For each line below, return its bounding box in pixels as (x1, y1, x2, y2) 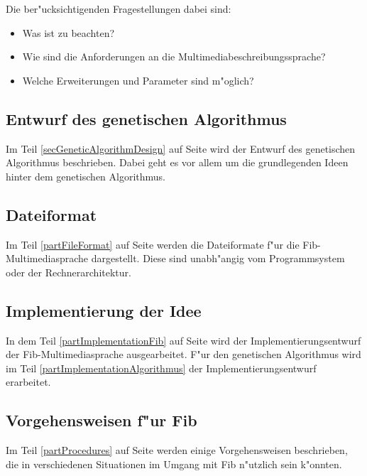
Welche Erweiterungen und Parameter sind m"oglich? (22, 72, 254, 87)
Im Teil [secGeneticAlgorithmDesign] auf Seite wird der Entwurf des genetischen (6, 141, 356, 156)
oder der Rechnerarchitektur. (6, 264, 131, 279)
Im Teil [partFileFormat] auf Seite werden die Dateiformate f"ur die (6, 237, 300, 251)
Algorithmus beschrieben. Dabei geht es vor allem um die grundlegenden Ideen (6, 155, 349, 170)
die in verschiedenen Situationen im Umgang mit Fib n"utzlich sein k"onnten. (6, 456, 342, 471)
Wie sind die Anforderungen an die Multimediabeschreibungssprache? (22, 49, 326, 64)
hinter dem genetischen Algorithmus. (6, 168, 166, 183)
